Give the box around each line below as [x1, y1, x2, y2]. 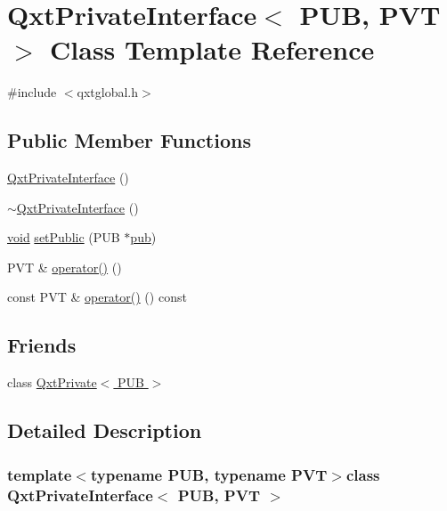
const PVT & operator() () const [7, 288, 187, 306]
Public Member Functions [7, 126, 251, 154]
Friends [7, 331, 77, 359]
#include [7, 83, 57, 101]
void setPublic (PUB [7, 228, 120, 247]
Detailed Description [7, 417, 202, 444]
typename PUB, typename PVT [90, 463, 328, 485]
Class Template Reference [50, 31, 375, 68]
